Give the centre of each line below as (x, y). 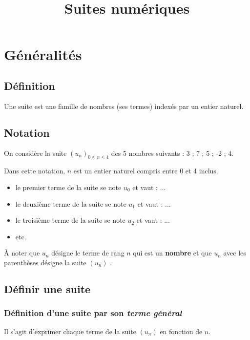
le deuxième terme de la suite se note (71, 203)
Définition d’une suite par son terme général (93, 313)
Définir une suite (47, 288)
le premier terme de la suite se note (68, 187)
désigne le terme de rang (88, 253)
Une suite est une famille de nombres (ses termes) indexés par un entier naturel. (124, 106)
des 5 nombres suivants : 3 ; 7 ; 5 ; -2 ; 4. (172, 153)
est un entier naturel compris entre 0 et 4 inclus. (146, 171)
